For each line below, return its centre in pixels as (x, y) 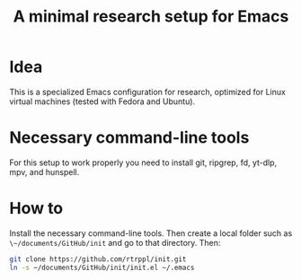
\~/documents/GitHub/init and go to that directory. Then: (115, 242)
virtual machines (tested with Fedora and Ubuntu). (102, 101)
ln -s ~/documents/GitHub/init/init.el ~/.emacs (102, 267)
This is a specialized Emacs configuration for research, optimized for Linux (147, 92)
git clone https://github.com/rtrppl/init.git (98, 259)
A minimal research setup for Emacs (151, 17)
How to (36, 209)
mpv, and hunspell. (44, 171)
